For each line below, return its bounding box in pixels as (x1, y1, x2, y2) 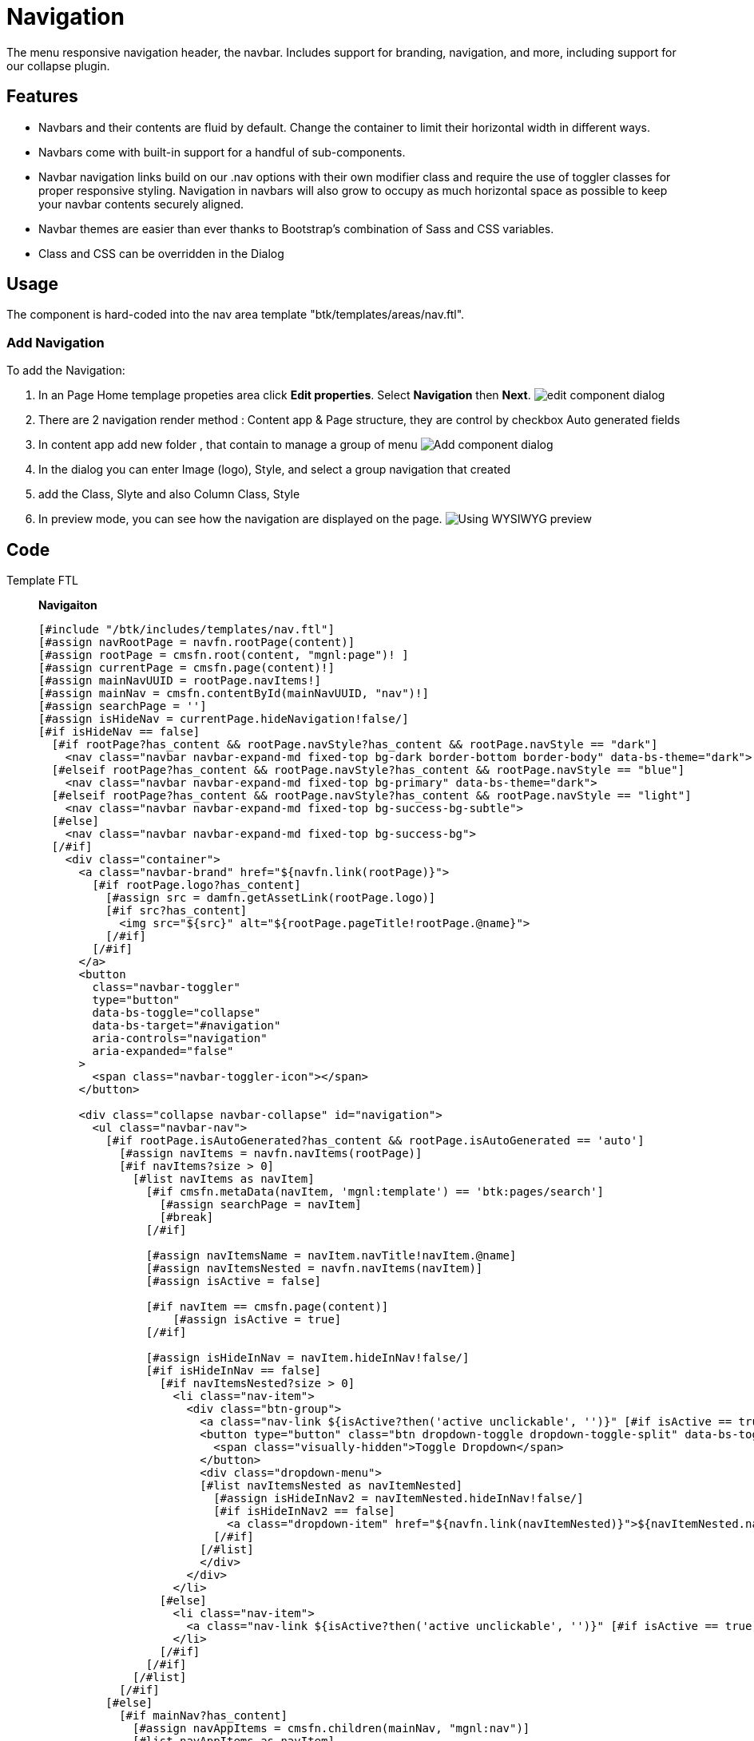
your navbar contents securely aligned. (38, 196, 244, 211)
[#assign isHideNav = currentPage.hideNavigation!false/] (38, 712, 409, 726)
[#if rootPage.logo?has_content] (92, 878, 301, 892)
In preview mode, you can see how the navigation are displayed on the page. (38, 512, 442, 526)
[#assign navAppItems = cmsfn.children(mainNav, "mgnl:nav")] (133, 1722, 530, 1735)
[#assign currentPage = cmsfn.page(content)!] (38, 661, 335, 675)
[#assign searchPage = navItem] (159, 1198, 362, 1212)
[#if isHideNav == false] (38, 725, 200, 739)
